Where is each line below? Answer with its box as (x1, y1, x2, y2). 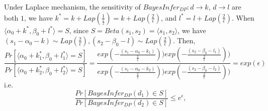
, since (69, 25, 88, 35)
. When (232, 12, 254, 23)
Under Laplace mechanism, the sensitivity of (4, 2, 141, 12)
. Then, (172, 35, 196, 46)
